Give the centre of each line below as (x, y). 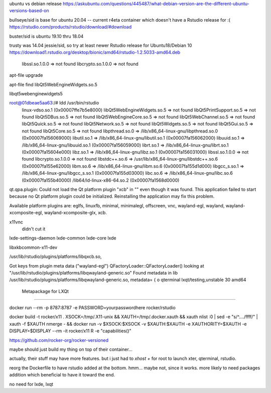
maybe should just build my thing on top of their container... (71, 349)
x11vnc (16, 222)
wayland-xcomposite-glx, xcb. (76, 213)
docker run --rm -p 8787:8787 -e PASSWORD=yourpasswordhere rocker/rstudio (92, 308)
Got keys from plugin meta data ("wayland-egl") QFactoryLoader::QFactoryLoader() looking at (107, 266)
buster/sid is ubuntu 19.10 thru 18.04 (46, 36)
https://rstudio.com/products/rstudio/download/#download (71, 27)
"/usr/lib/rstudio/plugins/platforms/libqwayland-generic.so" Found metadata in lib (94, 273)
